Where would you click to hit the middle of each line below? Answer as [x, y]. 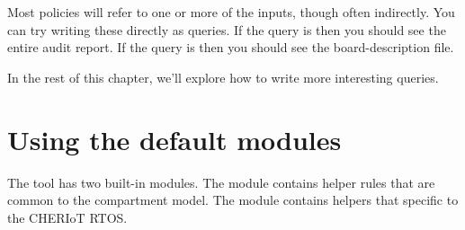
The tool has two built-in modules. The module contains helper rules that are [221, 182]
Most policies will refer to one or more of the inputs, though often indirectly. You [231, 12]
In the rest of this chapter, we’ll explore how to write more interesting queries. [223, 77]
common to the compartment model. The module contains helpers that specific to [233, 200]
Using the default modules [174, 139]
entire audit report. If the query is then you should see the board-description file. [231, 47]
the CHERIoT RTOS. [67, 217]
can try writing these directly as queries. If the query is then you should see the [227, 29]
